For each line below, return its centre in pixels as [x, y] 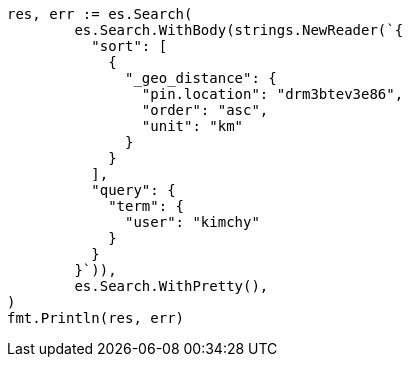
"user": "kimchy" [192, 222]
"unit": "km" [192, 126]
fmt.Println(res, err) [96, 318]
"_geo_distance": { [201, 78]
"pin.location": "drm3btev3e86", [272, 94]
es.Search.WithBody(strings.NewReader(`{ [239, 30]
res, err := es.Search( [100, 14]
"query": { [133, 190]
